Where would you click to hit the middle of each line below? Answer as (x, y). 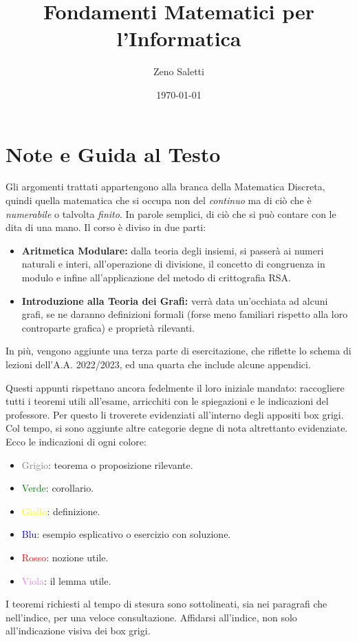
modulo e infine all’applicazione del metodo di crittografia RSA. (156, 277)
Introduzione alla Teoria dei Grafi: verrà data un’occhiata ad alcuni (175, 300)
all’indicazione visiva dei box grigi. (78, 631)
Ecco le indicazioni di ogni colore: (76, 441)
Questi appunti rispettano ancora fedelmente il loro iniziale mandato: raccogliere (175, 387)
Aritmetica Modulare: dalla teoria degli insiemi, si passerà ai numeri (173, 250)
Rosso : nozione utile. (65, 557)
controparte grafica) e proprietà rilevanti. (108, 327)
